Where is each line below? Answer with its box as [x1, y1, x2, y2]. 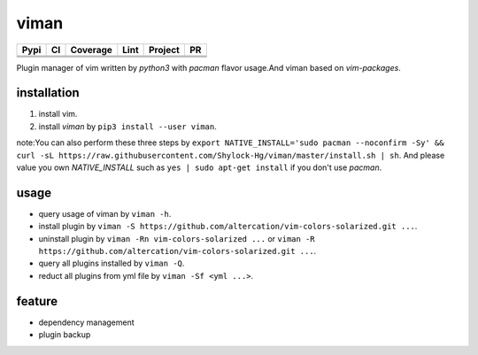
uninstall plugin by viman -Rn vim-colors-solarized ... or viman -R [38, 233, 315, 243]
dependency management [38, 317, 135, 328]
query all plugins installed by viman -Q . [38, 258, 185, 269]
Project [148, 43, 181, 56]
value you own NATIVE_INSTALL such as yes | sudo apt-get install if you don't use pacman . [16, 162, 382, 173]
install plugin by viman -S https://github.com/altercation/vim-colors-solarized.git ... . [38, 221, 418, 232]
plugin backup [38, 329, 91, 340]
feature [16, 293, 58, 309]
